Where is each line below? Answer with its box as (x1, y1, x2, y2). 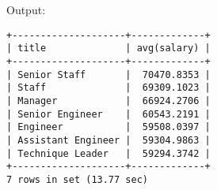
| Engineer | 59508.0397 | (6, 121, 211, 133)
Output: (6, 2, 46, 17)
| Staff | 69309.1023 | (6, 82, 211, 94)
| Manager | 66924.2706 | (6, 95, 211, 106)
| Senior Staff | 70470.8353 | (6, 69, 211, 80)
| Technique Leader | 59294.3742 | (6, 147, 211, 159)
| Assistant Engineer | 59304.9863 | (6, 134, 211, 146)
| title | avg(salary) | (6, 43, 211, 54)
